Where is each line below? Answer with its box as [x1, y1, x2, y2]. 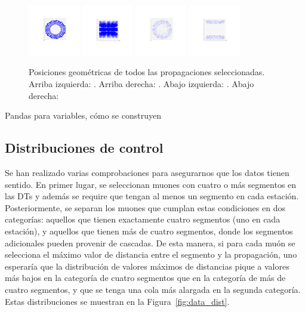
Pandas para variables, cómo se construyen [5, 109, 161, 122]
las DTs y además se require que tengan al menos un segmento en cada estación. [5, 190, 299, 202]
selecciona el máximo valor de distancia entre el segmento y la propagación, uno [5, 248, 297, 261]
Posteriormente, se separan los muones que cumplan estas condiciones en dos [5, 201, 285, 214]
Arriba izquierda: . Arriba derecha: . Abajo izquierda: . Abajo [29, 77, 254, 89]
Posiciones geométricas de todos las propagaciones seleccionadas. [29, 66, 265, 78]
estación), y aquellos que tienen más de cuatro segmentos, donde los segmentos [5, 224, 293, 237]
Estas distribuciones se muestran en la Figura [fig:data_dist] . [5, 295, 230, 307]
